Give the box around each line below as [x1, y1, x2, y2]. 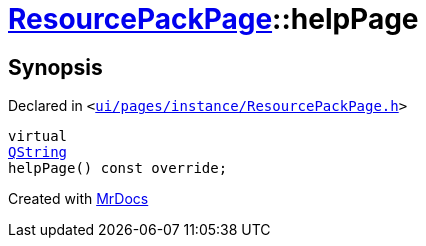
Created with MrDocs [8, 190, 149, 208]
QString [8, 144, 68, 161]
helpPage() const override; [8, 160, 228, 177]
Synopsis [8, 54, 103, 80]
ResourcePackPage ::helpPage [8, 2, 419, 36]
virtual [8, 128, 68, 145]
